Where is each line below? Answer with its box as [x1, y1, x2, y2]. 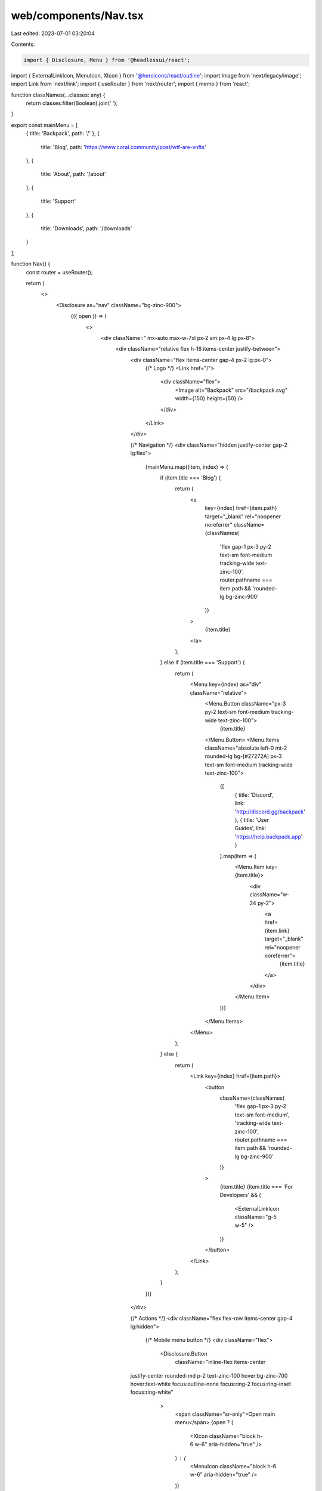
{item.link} [264, 927, 290, 934]
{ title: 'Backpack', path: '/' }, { [26, 130, 100, 137]
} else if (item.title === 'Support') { [160, 659, 245, 666]
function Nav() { [11, 260, 51, 268]
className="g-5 [234, 1214, 277, 1221]
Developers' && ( [219, 1192, 262, 1199]
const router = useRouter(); [26, 268, 93, 276]
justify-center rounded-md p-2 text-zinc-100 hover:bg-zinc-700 [130, 1372, 288, 1379]
